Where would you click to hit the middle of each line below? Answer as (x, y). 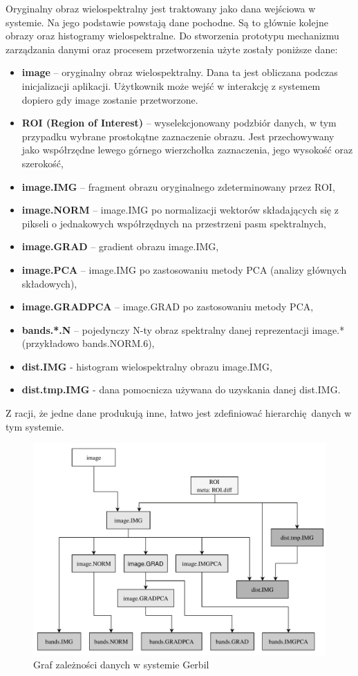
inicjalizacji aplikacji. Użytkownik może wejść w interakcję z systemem (171, 85)
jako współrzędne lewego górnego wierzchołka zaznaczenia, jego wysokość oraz (187, 150)
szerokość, (43, 163)
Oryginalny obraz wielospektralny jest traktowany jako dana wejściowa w (161, 8)
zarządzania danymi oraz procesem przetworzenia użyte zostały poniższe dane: (172, 49)
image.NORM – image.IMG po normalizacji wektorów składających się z (180, 210)
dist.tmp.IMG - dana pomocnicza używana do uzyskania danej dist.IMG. (181, 389)
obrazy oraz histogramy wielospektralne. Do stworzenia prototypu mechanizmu (172, 36)
